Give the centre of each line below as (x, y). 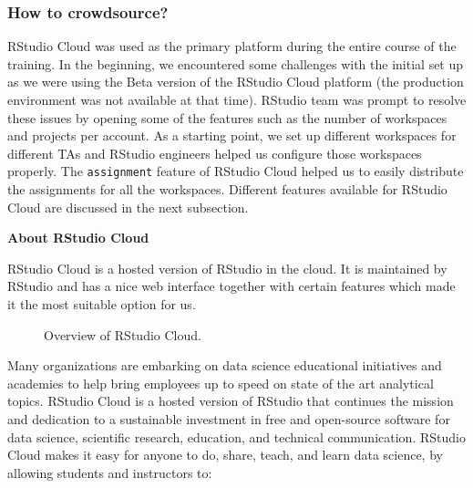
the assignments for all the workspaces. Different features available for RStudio (227, 189)
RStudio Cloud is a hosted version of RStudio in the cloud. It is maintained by (227, 268)
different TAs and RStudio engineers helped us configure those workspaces (215, 153)
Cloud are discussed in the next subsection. (128, 207)
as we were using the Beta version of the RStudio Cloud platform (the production (236, 82)
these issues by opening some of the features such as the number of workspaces (227, 117)
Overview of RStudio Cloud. (123, 334)
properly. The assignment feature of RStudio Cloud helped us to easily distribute (236, 171)
